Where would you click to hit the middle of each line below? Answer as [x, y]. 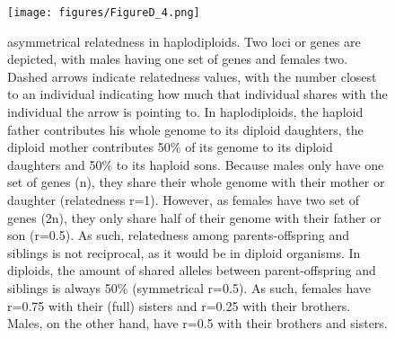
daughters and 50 [55, 164]
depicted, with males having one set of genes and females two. [178, 59]
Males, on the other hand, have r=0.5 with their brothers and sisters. [197, 323]
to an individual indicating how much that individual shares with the [197, 94]
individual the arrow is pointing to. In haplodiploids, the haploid [185, 112]
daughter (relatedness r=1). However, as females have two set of [184, 200]
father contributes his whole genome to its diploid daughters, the [185, 129]
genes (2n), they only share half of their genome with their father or [194, 217]
